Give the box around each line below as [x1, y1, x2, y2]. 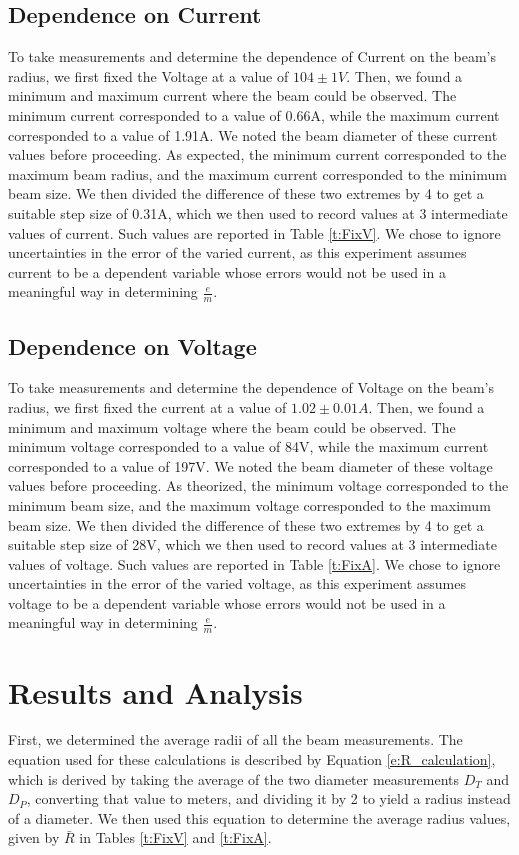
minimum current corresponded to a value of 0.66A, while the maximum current [8, 104, 500, 125]
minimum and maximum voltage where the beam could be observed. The [8, 416, 456, 437]
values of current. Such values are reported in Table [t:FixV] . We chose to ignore [8, 222, 501, 243]
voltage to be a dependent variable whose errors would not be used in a [8, 592, 446, 613]
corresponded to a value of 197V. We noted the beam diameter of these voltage [8, 455, 493, 476]
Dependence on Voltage [8, 330, 257, 361]
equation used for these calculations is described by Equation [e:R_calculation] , [8, 749, 496, 770]
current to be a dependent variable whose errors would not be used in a [8, 261, 446, 282]
